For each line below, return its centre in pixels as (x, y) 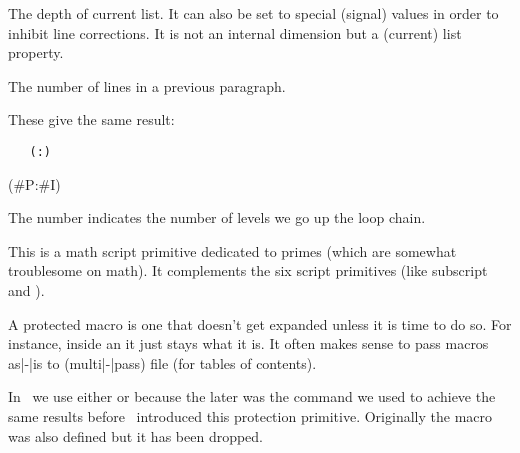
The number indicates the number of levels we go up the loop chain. (217, 217)
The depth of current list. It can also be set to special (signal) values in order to (253, 13)
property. (36, 52)
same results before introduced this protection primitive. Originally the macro (250, 415)
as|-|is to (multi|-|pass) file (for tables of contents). (162, 362)
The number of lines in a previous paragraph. (147, 85)
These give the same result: (91, 119)
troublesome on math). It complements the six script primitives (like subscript (248, 270)
